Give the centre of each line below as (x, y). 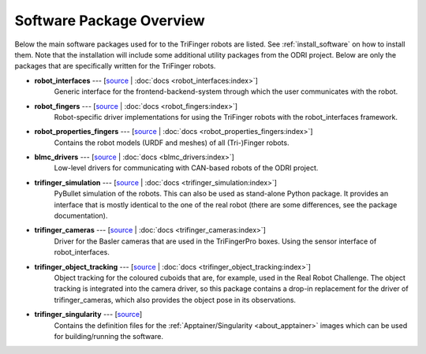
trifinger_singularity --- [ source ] (88, 315)
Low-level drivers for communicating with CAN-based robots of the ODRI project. (186, 168)
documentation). (81, 216)
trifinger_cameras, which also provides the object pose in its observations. (175, 300)
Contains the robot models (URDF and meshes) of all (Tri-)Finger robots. (172, 143)
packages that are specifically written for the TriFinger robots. (115, 66)
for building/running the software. (108, 336)
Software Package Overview (110, 20)
